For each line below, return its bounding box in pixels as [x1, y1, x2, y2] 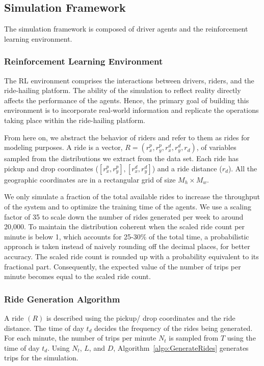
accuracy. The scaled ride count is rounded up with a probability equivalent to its [4, 251, 259, 261]
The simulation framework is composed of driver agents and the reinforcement [4, 23, 248, 34]
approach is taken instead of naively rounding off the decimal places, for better [4, 241, 250, 252]
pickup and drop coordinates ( [4, 163, 98, 173]
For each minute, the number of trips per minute [4, 332, 156, 343]
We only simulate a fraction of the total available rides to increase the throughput [4, 191, 260, 202]
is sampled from [169, 332, 219, 343]
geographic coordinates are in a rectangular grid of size [4, 174, 176, 185]
